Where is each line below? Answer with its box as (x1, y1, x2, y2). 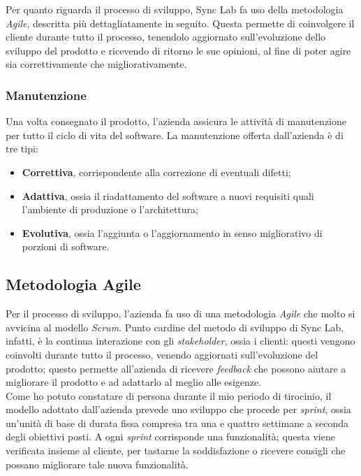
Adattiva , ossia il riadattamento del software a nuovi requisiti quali (22, 188, 314, 203)
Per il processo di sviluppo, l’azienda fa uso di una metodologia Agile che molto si (6, 306, 355, 321)
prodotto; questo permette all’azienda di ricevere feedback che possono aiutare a (6, 361, 346, 375)
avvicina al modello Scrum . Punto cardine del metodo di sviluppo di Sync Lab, (6, 319, 344, 334)
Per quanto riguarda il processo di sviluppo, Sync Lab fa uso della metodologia (6, 2, 344, 16)
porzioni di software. (22, 239, 110, 254)
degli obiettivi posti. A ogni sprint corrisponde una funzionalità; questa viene (6, 429, 335, 444)
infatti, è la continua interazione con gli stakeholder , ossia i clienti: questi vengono (6, 333, 355, 348)
